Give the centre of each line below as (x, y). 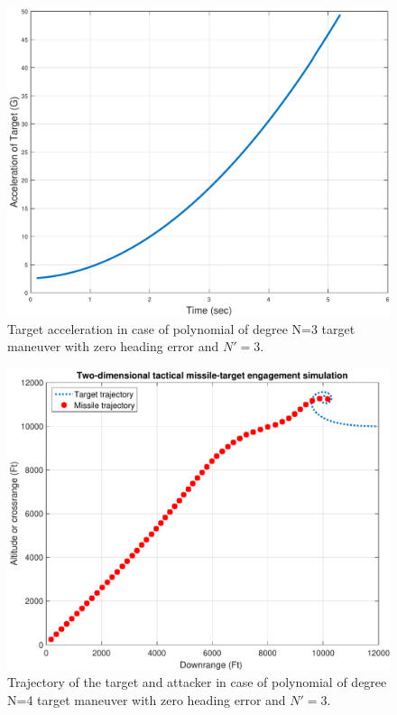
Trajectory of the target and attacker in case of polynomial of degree (197, 682)
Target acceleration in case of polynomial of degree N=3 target (181, 328)
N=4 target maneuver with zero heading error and (147, 699)
